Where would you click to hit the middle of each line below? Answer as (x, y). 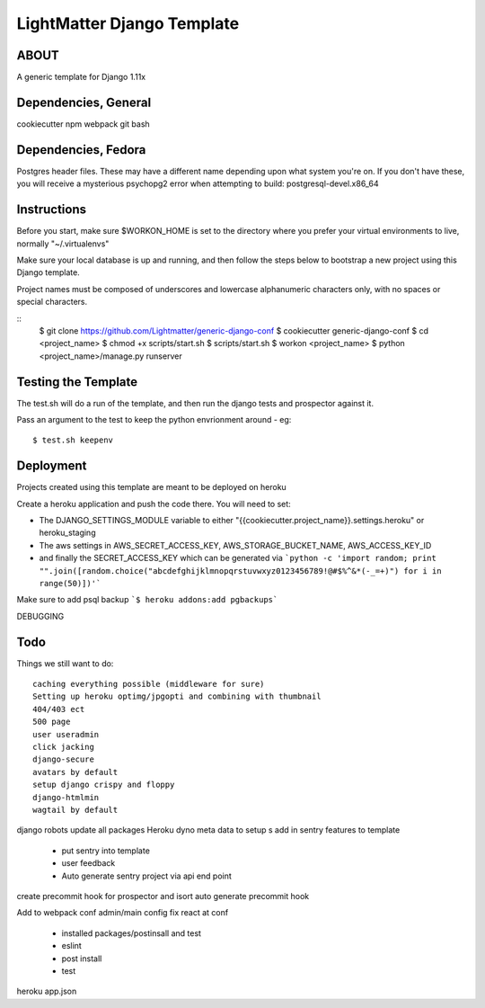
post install (82, 959)
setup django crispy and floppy (104, 785)
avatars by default (75, 772)
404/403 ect (59, 709)
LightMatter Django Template (128, 23)
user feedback (88, 863)
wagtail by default (75, 810)
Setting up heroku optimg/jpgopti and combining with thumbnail (177, 696)
